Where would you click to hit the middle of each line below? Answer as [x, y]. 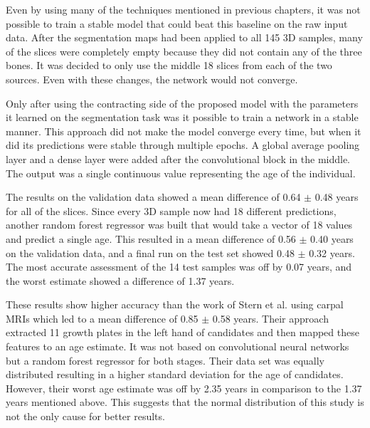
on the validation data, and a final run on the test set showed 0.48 [150, 252]
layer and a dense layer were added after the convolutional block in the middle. [178, 158]
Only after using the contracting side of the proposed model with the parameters [182, 103]
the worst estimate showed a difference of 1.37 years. [120, 280]
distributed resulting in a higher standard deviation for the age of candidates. [175, 374]
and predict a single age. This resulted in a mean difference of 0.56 [151, 238]
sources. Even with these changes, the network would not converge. [152, 79]
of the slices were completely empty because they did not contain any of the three [184, 51]
